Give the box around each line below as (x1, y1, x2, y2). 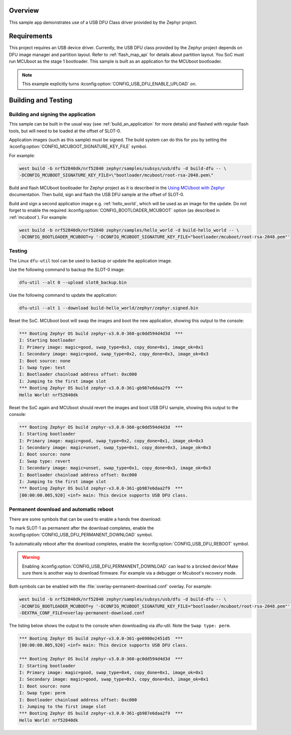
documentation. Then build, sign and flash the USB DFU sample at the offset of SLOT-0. (9, 192, 184, 197)
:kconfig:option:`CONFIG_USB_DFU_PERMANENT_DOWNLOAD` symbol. (9, 532, 153, 538)
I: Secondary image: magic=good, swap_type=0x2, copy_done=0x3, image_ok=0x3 (19, 351, 209, 357)
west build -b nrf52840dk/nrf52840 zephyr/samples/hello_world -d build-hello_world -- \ (19, 227, 240, 233)
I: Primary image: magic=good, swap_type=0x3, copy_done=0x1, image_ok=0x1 (19, 344, 204, 350)
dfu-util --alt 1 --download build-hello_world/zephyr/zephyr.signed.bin (19, 305, 198, 311)
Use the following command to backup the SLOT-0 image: (9, 267, 125, 272)
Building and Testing (9, 96, 73, 104)
